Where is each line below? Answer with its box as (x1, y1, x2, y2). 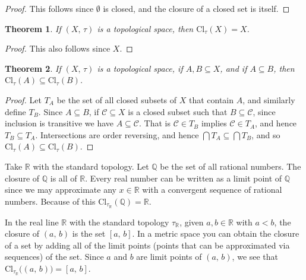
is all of (50, 171, 77, 184)
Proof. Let (5, 93, 42, 106)
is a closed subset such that (128, 105, 228, 117)
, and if (220, 62, 247, 74)
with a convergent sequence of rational (142, 183, 282, 196)
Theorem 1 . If (5, 22, 61, 34)
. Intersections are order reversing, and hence (35, 128, 199, 141)
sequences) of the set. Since (5, 250, 104, 263)
